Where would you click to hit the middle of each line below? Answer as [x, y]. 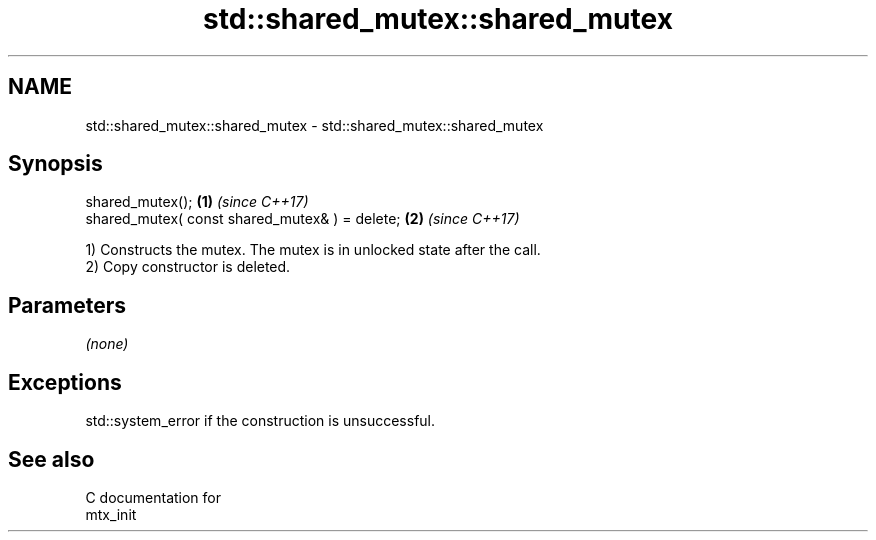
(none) [107, 344]
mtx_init [111, 514]
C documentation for [153, 497]
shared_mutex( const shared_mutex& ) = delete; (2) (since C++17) [302, 219]
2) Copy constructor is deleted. [188, 267]
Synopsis [55, 164]
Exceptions [65, 382]
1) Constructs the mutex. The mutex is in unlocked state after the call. [313, 250]
